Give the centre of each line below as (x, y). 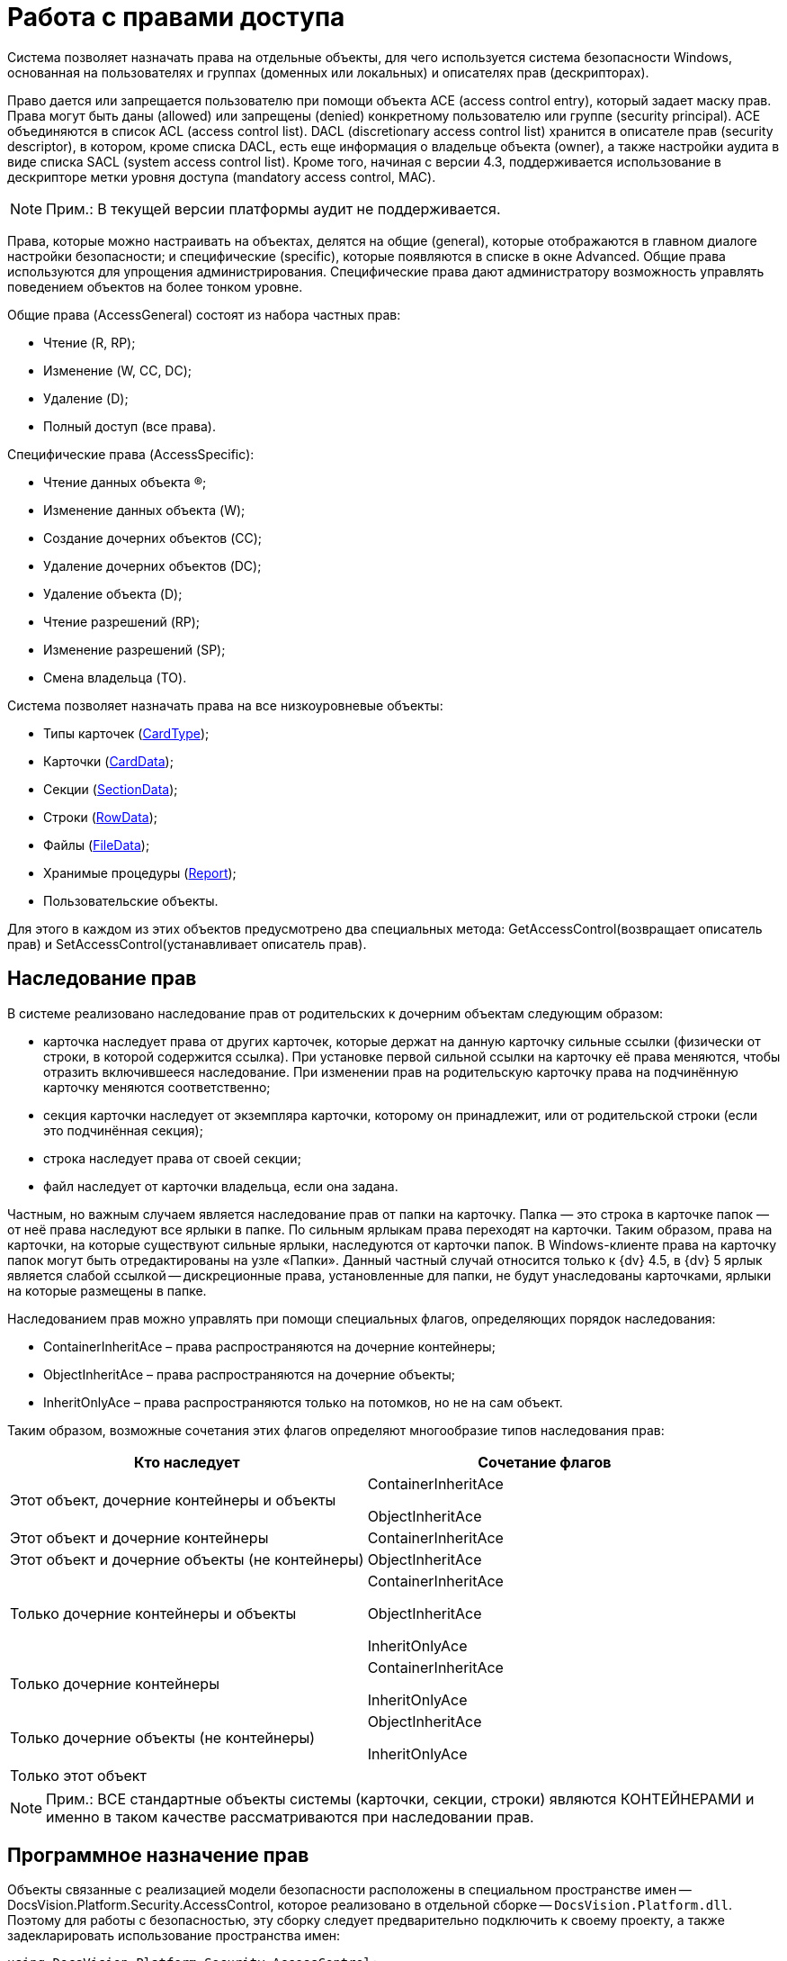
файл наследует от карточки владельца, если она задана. (221, 1186)
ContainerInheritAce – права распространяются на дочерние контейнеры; (269, 1346)
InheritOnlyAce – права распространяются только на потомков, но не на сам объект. (303, 1402)
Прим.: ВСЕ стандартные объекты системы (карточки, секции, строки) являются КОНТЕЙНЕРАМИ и (400, 1798)
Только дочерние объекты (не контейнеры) (163, 1737)
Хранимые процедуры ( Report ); (140, 872)
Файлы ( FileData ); (97, 845)
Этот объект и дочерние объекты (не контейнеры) (187, 1559)
